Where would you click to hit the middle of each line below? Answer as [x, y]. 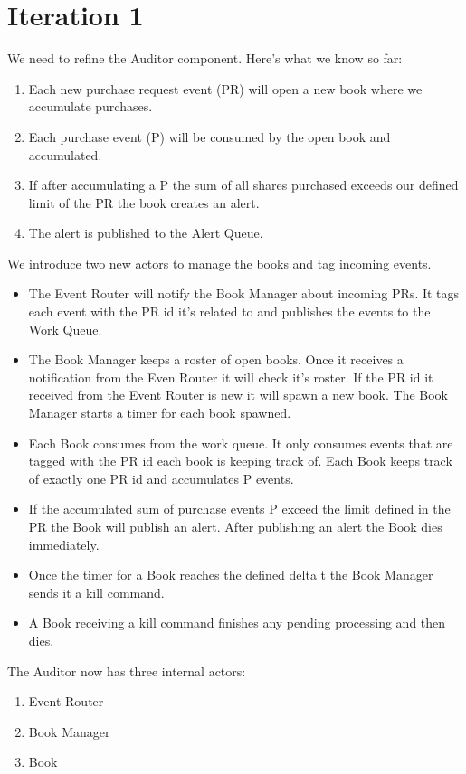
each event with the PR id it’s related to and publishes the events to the [229, 311]
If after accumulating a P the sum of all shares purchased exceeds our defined [243, 185]
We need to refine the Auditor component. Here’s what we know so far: [205, 58]
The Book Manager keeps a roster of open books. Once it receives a [216, 359]
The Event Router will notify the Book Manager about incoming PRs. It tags [244, 293]
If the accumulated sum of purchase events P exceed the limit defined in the [239, 509]
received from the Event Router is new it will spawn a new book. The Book [238, 395]
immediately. [64, 544]
